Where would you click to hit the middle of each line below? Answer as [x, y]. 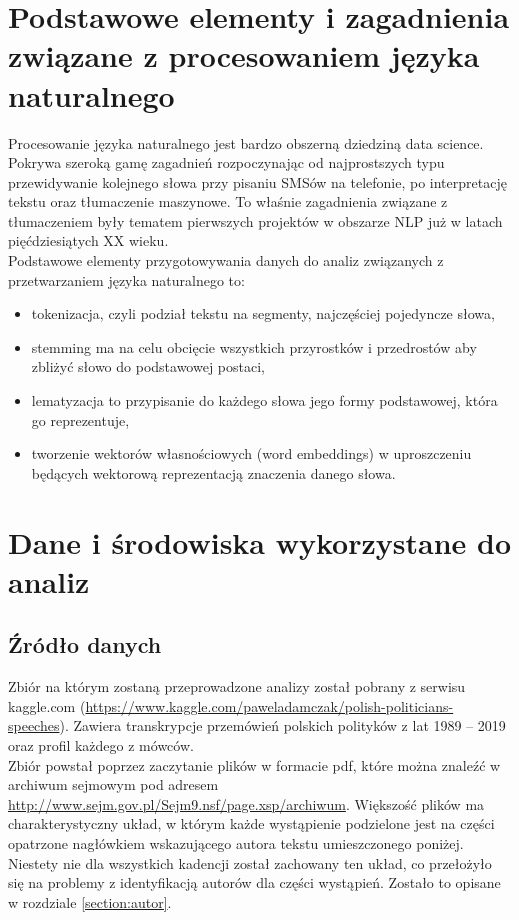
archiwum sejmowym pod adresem [113, 784]
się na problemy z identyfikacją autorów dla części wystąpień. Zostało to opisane [254, 882]
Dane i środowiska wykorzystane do [260, 541]
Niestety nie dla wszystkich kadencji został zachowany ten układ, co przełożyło [250, 862]
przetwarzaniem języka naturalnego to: [126, 279]
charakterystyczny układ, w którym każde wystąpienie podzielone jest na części [251, 823]
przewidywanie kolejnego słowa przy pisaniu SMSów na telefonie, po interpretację [257, 181]
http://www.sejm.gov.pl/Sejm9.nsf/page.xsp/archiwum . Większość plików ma [246, 803]
